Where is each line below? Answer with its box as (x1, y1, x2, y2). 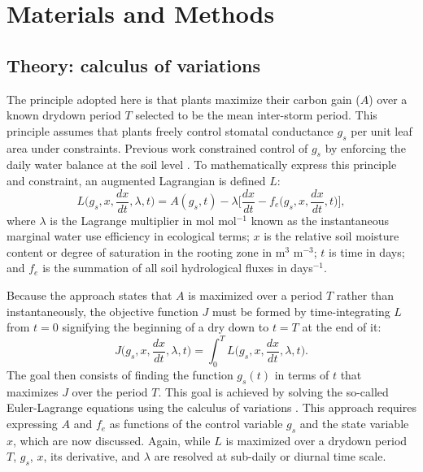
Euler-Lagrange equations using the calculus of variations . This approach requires (7, 399, 416, 416)
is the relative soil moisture (264, 227, 399, 245)
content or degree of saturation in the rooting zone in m (7, 243, 286, 260)
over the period (72, 383, 148, 400)
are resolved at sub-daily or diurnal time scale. (154, 448, 386, 465)
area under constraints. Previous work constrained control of (7, 139, 308, 156)
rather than (336, 286, 394, 303)
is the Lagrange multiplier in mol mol (50, 211, 237, 228)
